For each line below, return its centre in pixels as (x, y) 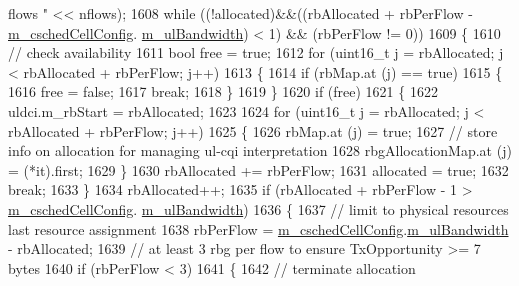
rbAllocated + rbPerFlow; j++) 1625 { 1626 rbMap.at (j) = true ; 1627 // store (253, 130)
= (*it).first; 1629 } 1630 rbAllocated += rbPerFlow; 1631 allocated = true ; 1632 (258, 169)
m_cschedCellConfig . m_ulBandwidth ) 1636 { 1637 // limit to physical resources (258, 208)
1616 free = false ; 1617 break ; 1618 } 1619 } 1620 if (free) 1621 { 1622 (223, 91)
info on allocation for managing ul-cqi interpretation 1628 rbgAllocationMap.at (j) (260, 150)
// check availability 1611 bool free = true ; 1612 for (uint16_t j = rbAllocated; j (256, 52)
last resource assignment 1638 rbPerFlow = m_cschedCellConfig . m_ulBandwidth (258, 228)
